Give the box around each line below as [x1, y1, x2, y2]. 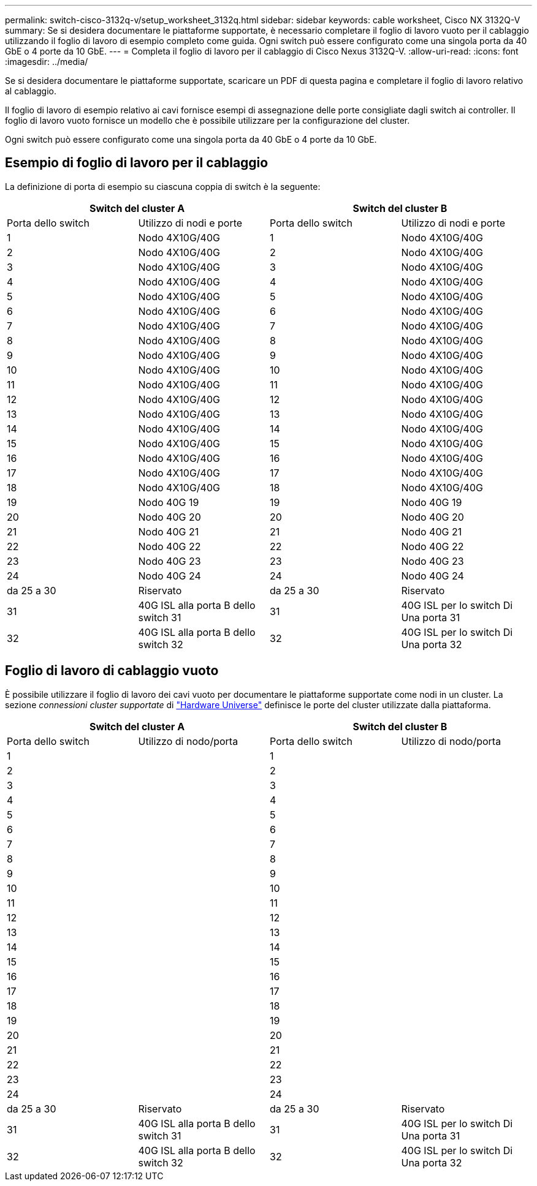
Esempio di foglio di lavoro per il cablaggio [5, 155, 268, 171]
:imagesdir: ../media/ [5, 56, 88, 67]
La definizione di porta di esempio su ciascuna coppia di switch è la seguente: [5, 181, 321, 192]
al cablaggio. [5, 86, 56, 96]
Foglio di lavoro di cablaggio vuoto [5, 663, 219, 679]
